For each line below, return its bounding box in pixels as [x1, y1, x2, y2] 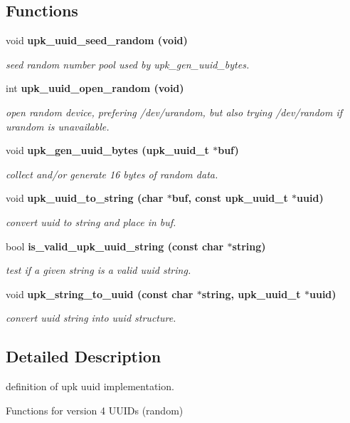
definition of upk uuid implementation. [6, 379, 174, 394]
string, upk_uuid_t [201, 286, 301, 301]
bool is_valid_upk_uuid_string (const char [6, 238, 224, 253]
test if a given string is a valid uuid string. [6, 263, 191, 277]
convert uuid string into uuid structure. [6, 310, 176, 325]
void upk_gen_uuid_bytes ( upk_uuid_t [6, 143, 209, 158]
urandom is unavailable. [6, 118, 110, 133]
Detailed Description [6, 345, 161, 367]
